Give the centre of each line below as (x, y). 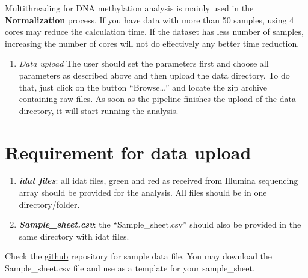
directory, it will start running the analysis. (99, 110)
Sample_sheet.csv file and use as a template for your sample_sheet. (130, 268)
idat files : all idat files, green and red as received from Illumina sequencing (159, 180)
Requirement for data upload (128, 152)
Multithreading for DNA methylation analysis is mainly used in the (129, 8)
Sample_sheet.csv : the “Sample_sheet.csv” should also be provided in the (160, 224)
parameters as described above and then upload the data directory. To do (154, 75)
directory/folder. (49, 204)
